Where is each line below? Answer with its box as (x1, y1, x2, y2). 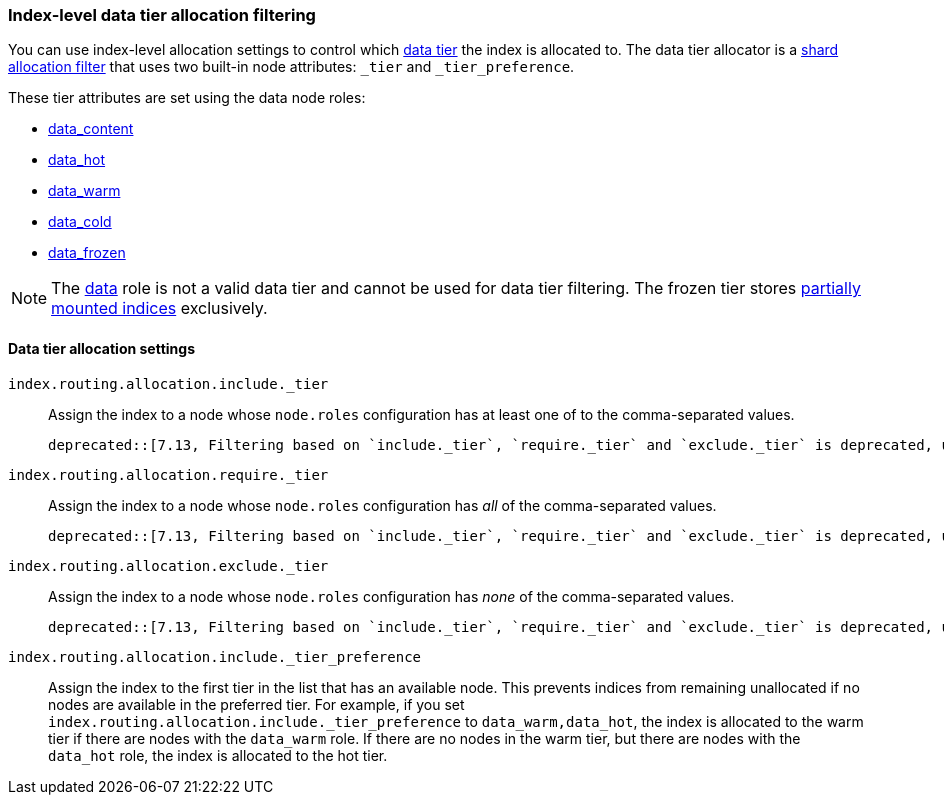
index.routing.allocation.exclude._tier (8, 557, 329, 574)
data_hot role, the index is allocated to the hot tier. (48, 746, 388, 764)
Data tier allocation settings (8, 339, 195, 357)
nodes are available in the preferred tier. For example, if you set (48, 695, 465, 713)
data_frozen (48, 244, 126, 262)
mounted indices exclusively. (51, 298, 268, 319)
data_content (48, 120, 134, 138)
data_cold (48, 213, 112, 231)
